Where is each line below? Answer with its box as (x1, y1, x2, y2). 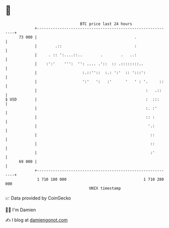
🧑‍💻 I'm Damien (5, 207, 36, 213)
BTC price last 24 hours (80, 21, 133, 26)
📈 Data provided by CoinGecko (5, 195, 71, 201)
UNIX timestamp (89, 185, 121, 191)
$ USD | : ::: (5, 96, 159, 102)
